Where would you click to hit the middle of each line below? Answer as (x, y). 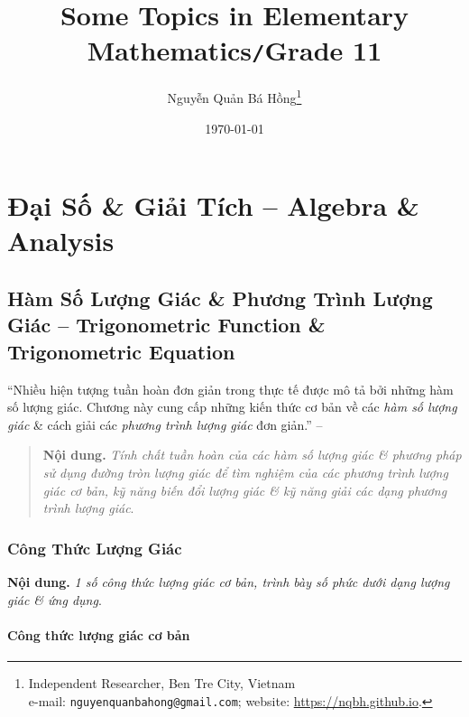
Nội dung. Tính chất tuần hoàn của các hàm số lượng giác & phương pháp (252, 455)
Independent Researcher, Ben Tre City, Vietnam (162, 683)
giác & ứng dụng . (55, 599)
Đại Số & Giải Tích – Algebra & (213, 205)
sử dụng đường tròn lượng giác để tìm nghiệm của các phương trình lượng (245, 473)
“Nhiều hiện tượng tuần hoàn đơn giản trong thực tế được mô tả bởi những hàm (230, 389)
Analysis (61, 241)
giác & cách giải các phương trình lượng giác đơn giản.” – (165, 424)
